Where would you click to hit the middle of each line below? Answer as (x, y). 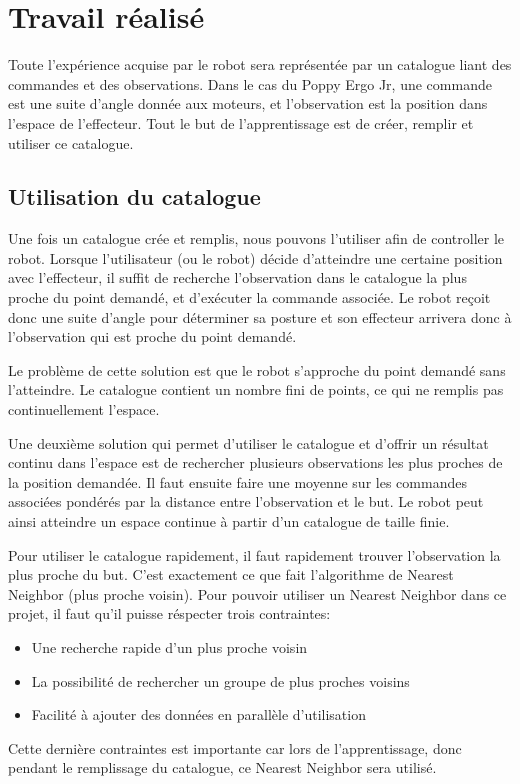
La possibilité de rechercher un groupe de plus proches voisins (220, 680)
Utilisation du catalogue (134, 196)
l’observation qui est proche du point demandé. (152, 336)
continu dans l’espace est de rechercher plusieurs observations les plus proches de (255, 462)
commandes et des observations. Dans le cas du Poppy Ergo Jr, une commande (250, 83)
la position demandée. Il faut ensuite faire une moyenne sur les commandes (237, 481)
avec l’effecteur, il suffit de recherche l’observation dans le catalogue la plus (237, 277)
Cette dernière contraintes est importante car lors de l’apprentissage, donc (235, 747)
